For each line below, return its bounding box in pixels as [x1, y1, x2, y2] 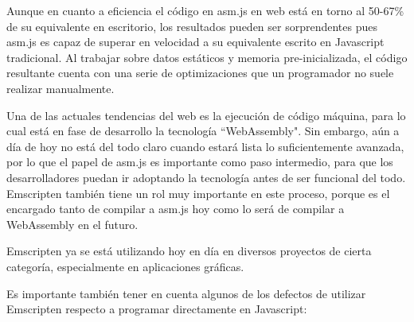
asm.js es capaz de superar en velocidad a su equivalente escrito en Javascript [6, 33, 385, 50]
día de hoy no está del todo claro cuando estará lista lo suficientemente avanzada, [6, 138, 404, 154]
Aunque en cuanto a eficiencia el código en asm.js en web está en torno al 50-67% [6, 2, 404, 18]
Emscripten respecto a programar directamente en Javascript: [6, 301, 307, 317]
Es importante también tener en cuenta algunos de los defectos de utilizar [6, 285, 366, 301]
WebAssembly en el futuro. [6, 215, 139, 232]
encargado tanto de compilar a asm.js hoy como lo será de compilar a [6, 200, 345, 217]
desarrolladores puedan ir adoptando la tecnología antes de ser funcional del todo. [6, 169, 406, 185]
